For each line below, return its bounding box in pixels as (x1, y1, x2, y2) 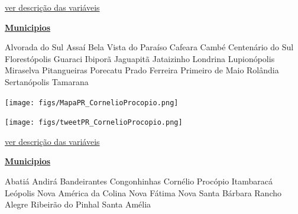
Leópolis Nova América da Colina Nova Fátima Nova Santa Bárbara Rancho (5, 186, 281, 199)
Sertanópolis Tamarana (5, 75, 89, 87)
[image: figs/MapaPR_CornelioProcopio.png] (5, 98, 179, 107)
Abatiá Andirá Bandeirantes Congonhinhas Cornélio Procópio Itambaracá (5, 175, 273, 187)
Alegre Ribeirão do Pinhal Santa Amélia (5, 198, 151, 210)
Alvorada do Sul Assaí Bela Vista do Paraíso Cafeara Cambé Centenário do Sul (5, 41, 294, 53)
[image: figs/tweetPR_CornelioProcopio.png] (5, 118, 183, 127)
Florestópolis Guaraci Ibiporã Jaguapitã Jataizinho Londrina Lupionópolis (5, 52, 275, 64)
